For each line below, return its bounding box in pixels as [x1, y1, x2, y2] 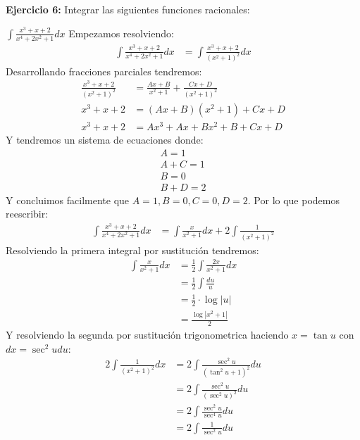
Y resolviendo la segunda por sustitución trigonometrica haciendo [6, 327, 289, 342]
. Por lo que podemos [247, 192, 340, 207]
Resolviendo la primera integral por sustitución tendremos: [6, 242, 259, 257]
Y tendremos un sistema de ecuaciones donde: [6, 132, 204, 146]
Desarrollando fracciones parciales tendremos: [6, 63, 202, 78]
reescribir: [6, 206, 49, 221]
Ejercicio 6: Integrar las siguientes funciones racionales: [6, 2, 250, 16]
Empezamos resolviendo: [68, 25, 174, 40]
